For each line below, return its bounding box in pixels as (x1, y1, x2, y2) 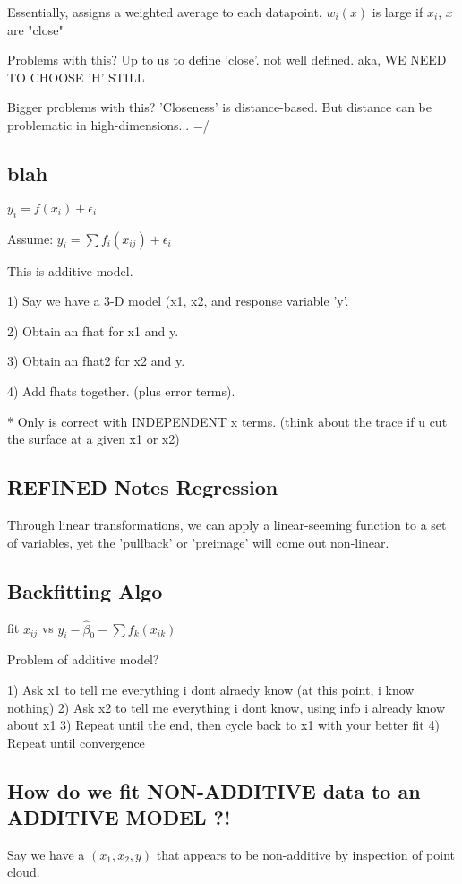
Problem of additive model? (7, 650, 159, 669)
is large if (372, 3, 423, 21)
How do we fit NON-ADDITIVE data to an (7, 776, 421, 804)
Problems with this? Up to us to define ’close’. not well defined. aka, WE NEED (7, 50, 447, 69)
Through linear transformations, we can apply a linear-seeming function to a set (7, 515, 447, 533)
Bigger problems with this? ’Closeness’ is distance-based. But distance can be (7, 98, 432, 117)
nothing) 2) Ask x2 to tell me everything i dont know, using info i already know (7, 698, 446, 716)
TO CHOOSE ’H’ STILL (7, 67, 145, 86)
